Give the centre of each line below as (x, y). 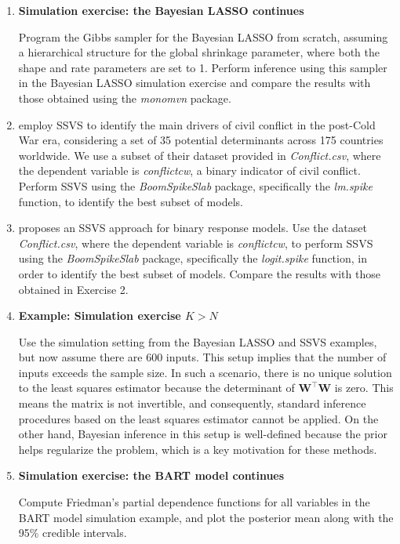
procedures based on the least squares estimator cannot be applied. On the (198, 418)
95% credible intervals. (73, 533)
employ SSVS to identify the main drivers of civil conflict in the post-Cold (197, 124)
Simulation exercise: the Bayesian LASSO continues (161, 10)
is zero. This (364, 388)
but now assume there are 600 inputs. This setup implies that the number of (202, 357)
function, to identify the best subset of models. (131, 201)
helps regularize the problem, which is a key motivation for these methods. (198, 449)
